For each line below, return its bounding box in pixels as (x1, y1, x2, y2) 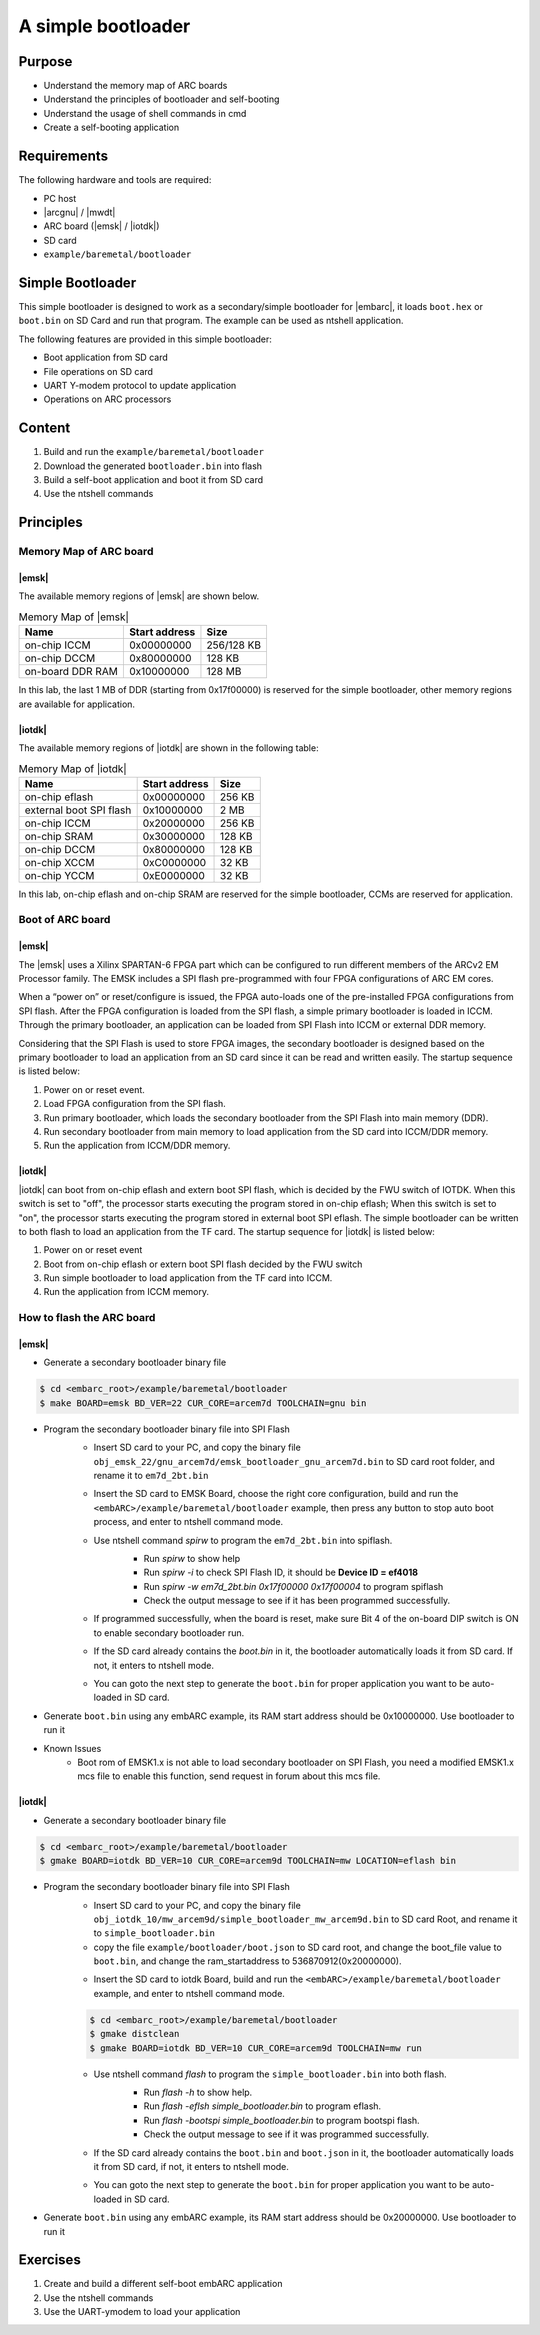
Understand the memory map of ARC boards (43, 80, 228, 92)
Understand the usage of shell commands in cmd (43, 107, 247, 119)
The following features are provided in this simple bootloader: (18, 333, 272, 345)
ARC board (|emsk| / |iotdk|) (43, 220, 160, 232)
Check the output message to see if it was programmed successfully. (143, 2128, 430, 2140)
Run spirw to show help (143, 1552, 241, 1564)
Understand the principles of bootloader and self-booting (43, 93, 280, 105)
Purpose (18, 53, 73, 70)
